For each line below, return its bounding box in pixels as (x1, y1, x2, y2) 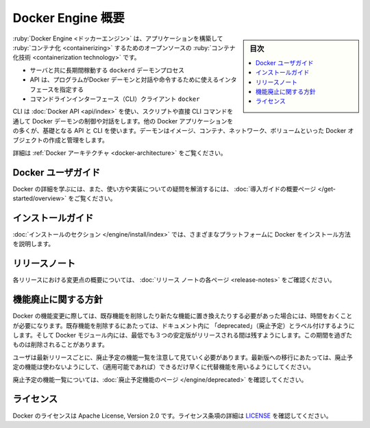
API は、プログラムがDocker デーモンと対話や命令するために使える (29, 75, 219, 84)
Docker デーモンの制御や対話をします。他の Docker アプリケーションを (32, 117, 234, 125)
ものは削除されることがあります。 (12, 340, 109, 349)
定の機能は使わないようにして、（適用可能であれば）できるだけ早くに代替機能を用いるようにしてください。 (12, 363, 315, 371)
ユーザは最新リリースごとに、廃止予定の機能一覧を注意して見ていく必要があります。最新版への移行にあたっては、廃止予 (12, 353, 353, 361)
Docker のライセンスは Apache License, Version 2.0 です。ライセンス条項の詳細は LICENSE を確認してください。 (12, 412, 332, 420)
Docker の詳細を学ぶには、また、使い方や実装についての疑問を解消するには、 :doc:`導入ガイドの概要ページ (12, 185, 317, 193)
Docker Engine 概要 (12, 10, 125, 25)
